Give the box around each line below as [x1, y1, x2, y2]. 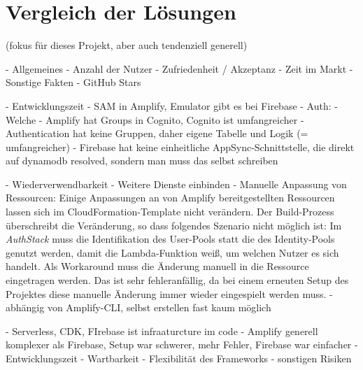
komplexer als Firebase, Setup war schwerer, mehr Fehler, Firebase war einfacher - [6, 337, 358, 352]
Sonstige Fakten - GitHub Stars [6, 75, 141, 90]
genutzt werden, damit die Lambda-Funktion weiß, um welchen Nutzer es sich [6, 245, 339, 259]
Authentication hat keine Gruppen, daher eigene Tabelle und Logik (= [6, 126, 308, 141]
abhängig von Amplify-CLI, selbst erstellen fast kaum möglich [6, 300, 271, 315]
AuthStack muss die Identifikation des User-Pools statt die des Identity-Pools [6, 232, 335, 246]
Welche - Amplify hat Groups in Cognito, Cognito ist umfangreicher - [6, 112, 304, 127]
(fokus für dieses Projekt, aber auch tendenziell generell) [6, 38, 248, 52]
